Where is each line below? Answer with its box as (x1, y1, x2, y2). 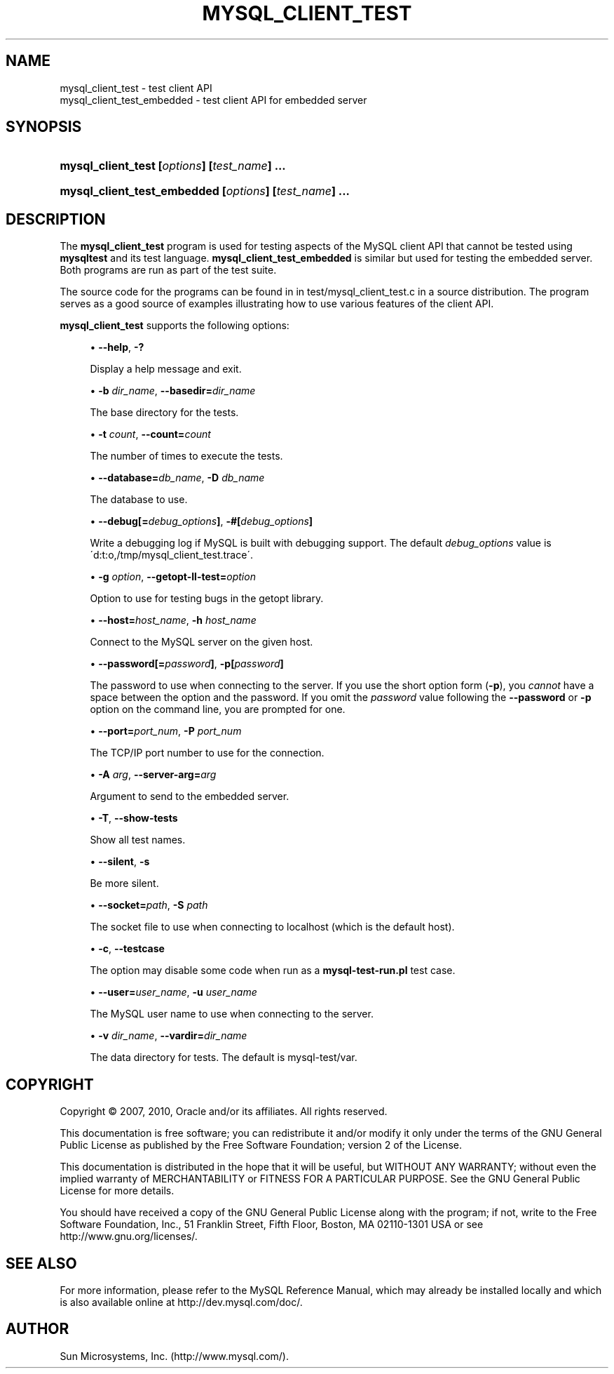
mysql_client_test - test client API (60, 81, 212, 94)
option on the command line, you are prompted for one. (90, 703, 346, 716)
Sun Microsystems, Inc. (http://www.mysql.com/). (60, 1349, 289, 1362)
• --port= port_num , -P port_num (90, 725, 242, 738)
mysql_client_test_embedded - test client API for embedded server (60, 93, 367, 106)
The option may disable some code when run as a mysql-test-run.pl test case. (90, 964, 456, 977)
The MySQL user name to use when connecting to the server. (90, 1008, 374, 1020)
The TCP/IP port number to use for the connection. (90, 747, 325, 759)
